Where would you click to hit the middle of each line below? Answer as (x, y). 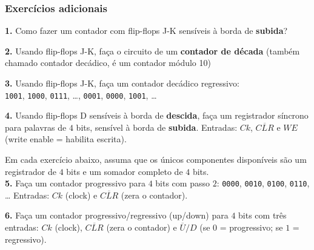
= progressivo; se (251, 227)
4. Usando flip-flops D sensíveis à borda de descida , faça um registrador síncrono (157, 115)
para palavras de (36, 127)
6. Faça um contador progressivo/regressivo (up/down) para (117, 215)
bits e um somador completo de (125, 171)
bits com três (262, 215)
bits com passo (182, 183)
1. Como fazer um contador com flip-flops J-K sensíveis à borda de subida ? (146, 31)
